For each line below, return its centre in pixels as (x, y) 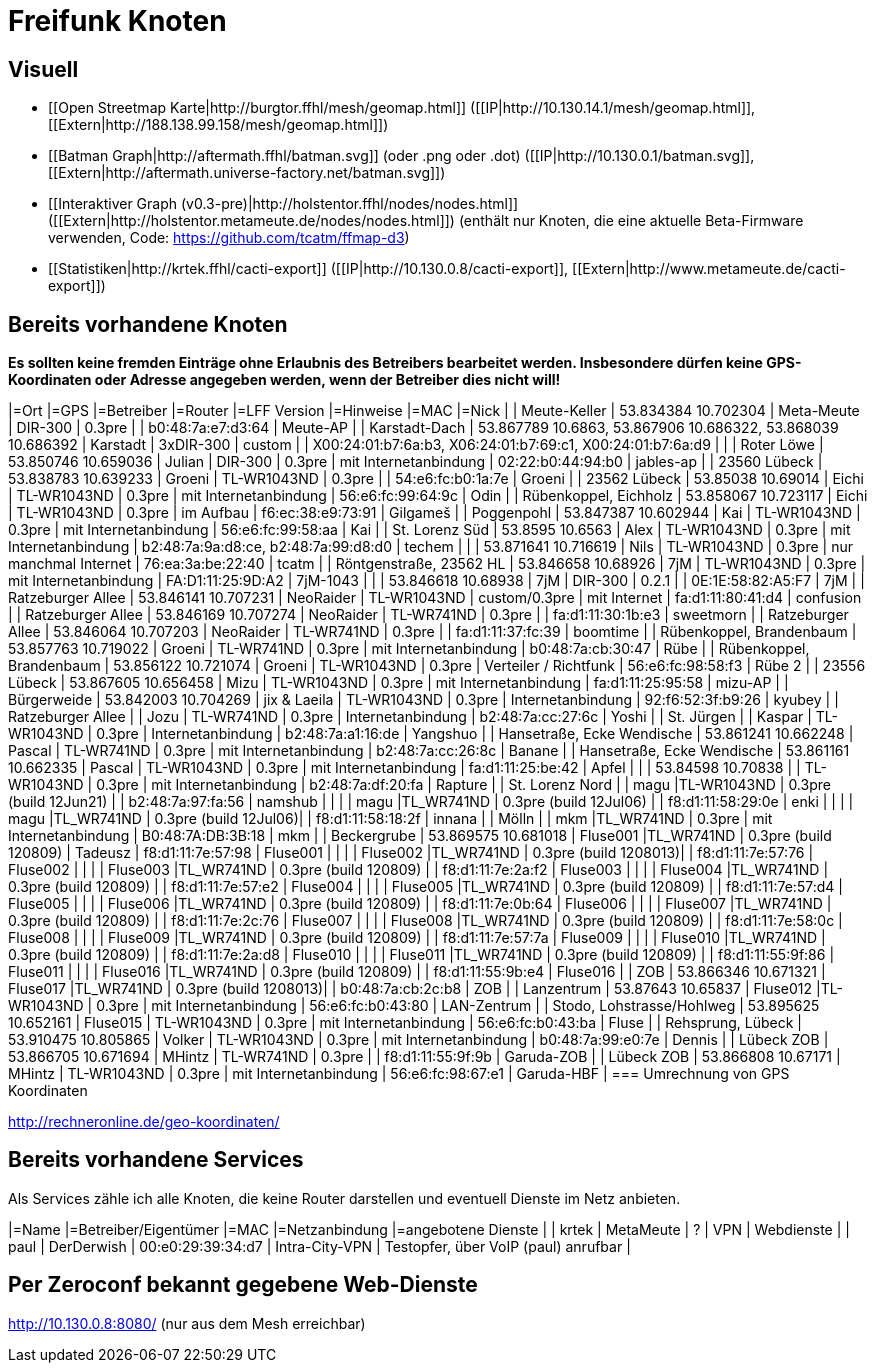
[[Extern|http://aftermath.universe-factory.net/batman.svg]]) (247, 173)
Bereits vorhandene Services (156, 1160)
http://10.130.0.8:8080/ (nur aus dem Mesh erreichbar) (187, 1323)
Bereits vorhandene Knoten (148, 324)
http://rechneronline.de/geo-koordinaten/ (144, 1122)
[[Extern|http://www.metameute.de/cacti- (709, 269)
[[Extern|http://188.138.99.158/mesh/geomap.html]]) (218, 125)
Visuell (43, 69)
